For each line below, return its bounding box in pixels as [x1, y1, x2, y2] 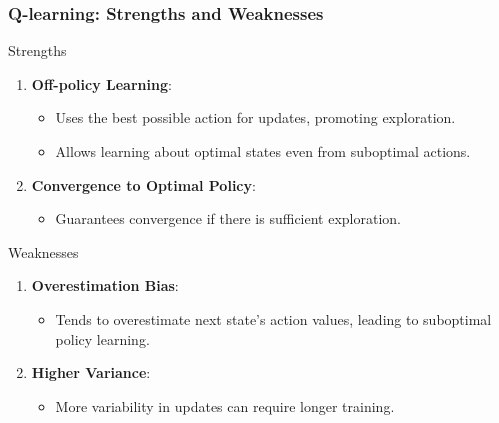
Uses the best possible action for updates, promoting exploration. [55, 107, 456, 128]
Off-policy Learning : [31, 73, 172, 94]
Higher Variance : [31, 362, 151, 383]
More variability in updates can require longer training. [55, 395, 395, 416]
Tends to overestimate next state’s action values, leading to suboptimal [55, 308, 492, 329]
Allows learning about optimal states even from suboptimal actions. [55, 141, 471, 161]
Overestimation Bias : [31, 275, 179, 296]
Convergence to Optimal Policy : [31, 174, 256, 195]
